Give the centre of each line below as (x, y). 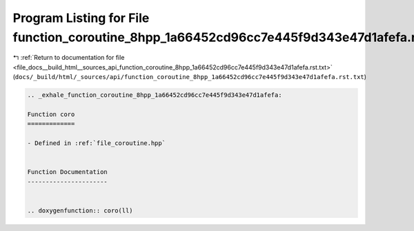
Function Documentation (68, 172)
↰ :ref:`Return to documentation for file (69, 58)
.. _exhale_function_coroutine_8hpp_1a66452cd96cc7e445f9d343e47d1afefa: (155, 95)
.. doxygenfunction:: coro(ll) (80, 210)
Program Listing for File (81, 18)
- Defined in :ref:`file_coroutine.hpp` (96, 143)
